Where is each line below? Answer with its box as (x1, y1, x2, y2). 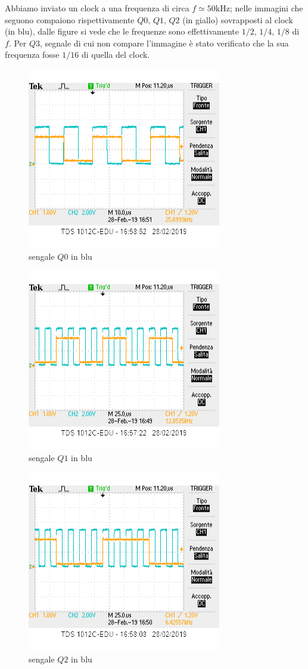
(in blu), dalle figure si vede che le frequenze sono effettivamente (5, 25, 239, 38)
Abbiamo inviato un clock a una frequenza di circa (5, 2, 189, 14)
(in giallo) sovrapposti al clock (182, 13, 293, 26)
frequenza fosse (5, 48, 60, 61)
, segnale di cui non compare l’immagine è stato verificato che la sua (40, 36, 289, 49)
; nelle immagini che (229, 2, 303, 14)
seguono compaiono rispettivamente (5, 13, 135, 26)
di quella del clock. (81, 48, 150, 61)
